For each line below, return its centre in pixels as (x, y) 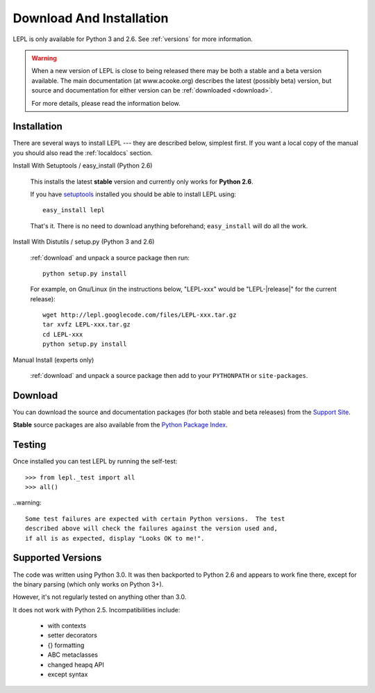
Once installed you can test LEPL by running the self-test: (95, 461)
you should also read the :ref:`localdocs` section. (83, 152)
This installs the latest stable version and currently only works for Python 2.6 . (142, 182)
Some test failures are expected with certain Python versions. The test (155, 519)
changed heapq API (76, 664)
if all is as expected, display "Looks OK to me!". (115, 538)
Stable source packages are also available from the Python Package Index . (120, 425)
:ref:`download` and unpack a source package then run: (110, 257)
